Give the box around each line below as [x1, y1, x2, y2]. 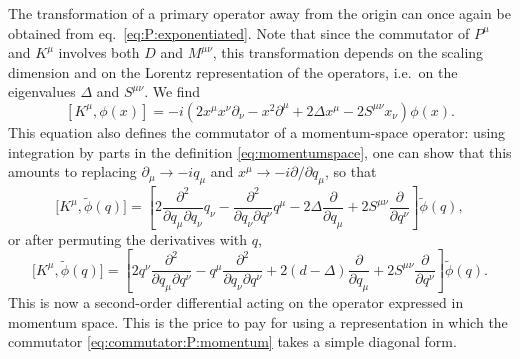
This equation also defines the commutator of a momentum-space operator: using [8, 121, 506, 142]
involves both [58, 42, 140, 63]
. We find [144, 81, 201, 102]
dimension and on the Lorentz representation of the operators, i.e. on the [8, 61, 458, 82]
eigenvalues [8, 81, 76, 102]
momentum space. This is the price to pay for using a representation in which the [8, 311, 508, 332]
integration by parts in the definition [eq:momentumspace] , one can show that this [8, 141, 512, 162]
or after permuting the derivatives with [8, 228, 248, 249]
